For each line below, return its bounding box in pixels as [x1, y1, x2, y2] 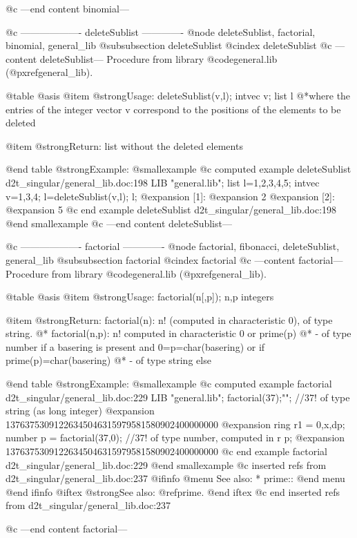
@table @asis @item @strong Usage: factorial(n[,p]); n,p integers [6, 289, 274, 304]
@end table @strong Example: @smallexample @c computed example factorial [6, 376, 332, 391]
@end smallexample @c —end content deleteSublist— [6, 215, 232, 230]
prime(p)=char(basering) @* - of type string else [6, 353, 211, 367]
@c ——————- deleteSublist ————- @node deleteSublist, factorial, [6, 24, 316, 39]
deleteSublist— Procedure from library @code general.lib [39, 51, 278, 66]
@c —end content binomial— [6, 1, 129, 15]
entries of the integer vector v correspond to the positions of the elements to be [6, 102, 341, 116]
